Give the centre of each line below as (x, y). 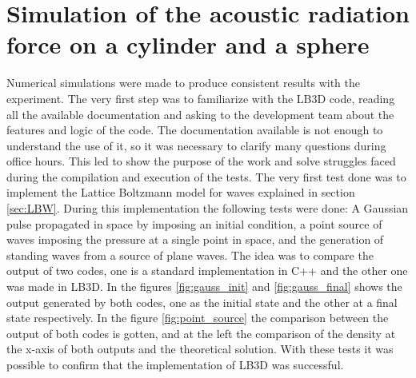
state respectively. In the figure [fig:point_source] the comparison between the (198, 318)
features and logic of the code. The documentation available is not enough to (195, 130)
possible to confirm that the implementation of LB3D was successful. (175, 364)
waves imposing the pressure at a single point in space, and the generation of (195, 239)
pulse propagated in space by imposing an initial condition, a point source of (194, 223)
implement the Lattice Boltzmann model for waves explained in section (181, 192)
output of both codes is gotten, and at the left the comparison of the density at (201, 333)
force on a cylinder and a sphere (188, 44)
